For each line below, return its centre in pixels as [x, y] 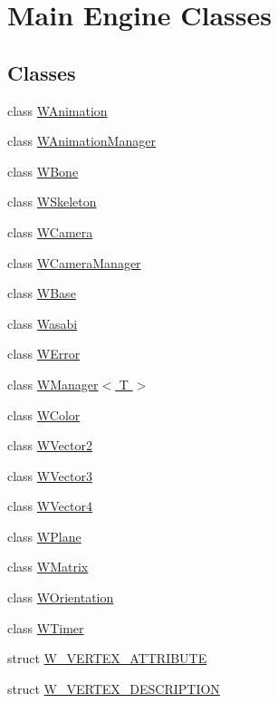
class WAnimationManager [81, 141]
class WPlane [44, 536]
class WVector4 [50, 506]
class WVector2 [50, 445]
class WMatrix [48, 567]
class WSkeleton [52, 202]
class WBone [43, 171]
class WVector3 [50, 475]
